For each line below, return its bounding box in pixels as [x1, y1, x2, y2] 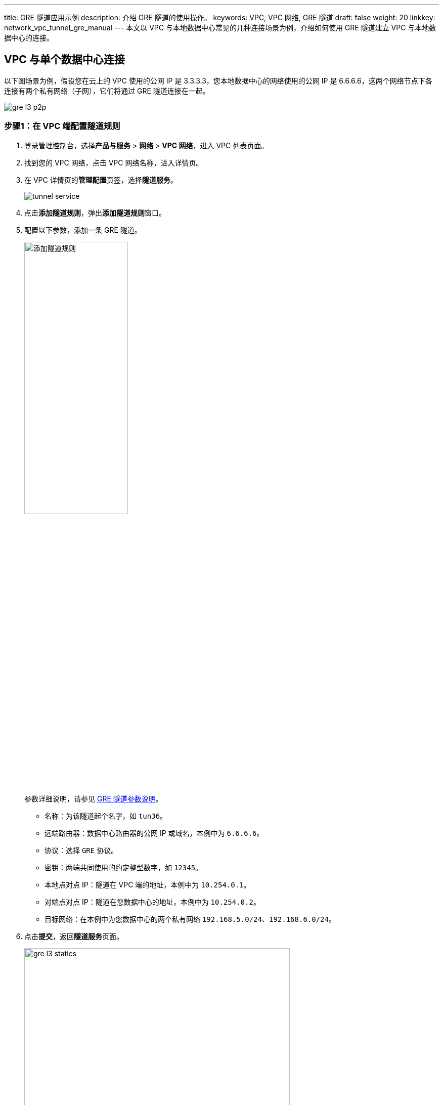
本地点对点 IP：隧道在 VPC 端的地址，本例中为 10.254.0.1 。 [45, 880, 251, 889]
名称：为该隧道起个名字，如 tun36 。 [45, 811, 167, 820]
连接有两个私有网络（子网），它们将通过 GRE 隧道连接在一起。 [4, 86, 210, 95]
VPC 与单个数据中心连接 [4, 53, 125, 66]
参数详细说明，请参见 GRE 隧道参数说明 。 [24, 794, 163, 803]
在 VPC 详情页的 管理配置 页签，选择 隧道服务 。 [24, 175, 178, 184]
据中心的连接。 [4, 33, 54, 42]
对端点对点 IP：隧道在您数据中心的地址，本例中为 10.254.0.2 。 [45, 897, 260, 906]
